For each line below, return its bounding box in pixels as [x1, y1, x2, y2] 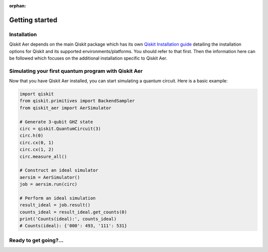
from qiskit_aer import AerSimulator [19, 105, 112, 111]
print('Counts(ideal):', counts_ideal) [19, 216, 117, 222]
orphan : [9, 3, 26, 8]
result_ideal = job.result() [19, 202, 91, 208]
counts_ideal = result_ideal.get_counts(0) [19, 209, 128, 215]
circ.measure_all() [19, 154, 67, 159]
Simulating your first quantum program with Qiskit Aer [9, 67, 143, 74]
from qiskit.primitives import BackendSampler [19, 98, 135, 104]
